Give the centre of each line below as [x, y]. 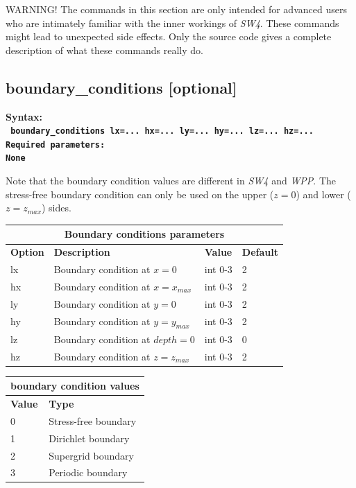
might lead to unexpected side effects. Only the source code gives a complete [169, 36]
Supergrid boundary [91, 455]
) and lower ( [323, 194]
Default [260, 252]
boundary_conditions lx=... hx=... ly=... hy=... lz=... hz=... [162, 131]
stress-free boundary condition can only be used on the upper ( [140, 194]
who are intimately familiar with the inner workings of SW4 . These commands [172, 23]
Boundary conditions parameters [144, 234]
